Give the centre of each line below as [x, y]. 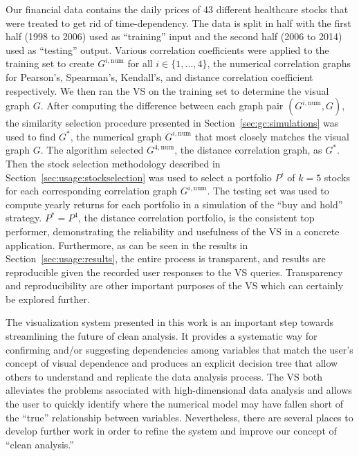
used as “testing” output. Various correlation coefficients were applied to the [167, 49]
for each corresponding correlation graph [92, 191]
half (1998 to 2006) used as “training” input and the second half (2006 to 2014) [174, 36]
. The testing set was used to [268, 191]
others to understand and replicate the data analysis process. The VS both [164, 376]
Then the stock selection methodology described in [113, 163]
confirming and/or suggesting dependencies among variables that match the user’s [179, 349]
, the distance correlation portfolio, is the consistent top [196, 218]
